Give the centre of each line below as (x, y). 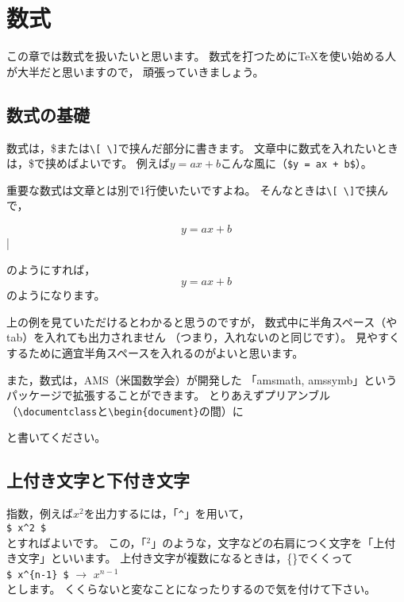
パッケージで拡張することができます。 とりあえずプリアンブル (169, 395)
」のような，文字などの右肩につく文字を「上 (268, 542)
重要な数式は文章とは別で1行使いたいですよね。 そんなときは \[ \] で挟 (192, 189)
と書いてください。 (56, 437)
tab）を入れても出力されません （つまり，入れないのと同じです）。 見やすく (204, 337)
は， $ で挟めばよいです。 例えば (88, 163)
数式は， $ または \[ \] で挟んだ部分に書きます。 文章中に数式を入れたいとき (203, 147)
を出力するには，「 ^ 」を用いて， (167, 513)
